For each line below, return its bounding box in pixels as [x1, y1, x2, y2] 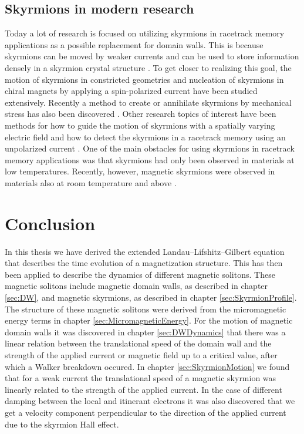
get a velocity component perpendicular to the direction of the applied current [5, 406, 286, 418]
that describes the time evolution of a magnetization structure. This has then [5, 257, 283, 269]
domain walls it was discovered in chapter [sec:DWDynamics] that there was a [5, 325, 286, 338]
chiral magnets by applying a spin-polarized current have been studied [5, 85, 258, 97]
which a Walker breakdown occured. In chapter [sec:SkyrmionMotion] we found [5, 360, 290, 372]
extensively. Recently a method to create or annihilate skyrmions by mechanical [5, 96, 292, 108]
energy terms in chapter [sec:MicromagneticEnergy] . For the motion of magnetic [5, 314, 293, 327]
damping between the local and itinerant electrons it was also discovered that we [5, 395, 295, 407]
